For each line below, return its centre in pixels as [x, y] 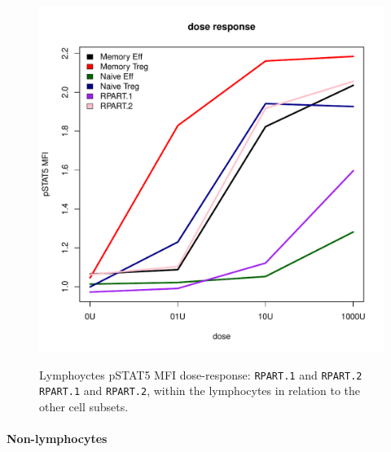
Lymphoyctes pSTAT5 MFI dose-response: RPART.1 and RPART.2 [201, 374]
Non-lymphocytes [57, 439]
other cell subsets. [84, 406]
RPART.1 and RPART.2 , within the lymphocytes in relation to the [200, 391]
